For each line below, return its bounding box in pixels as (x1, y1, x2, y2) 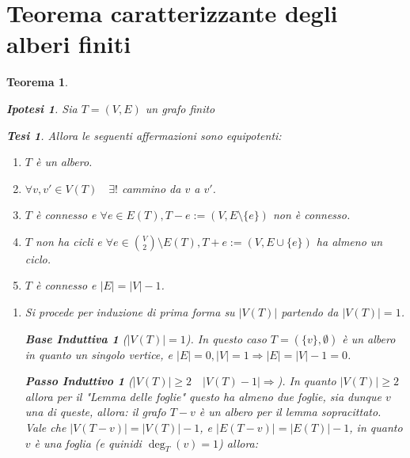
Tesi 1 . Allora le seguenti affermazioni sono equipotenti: (6, 127, 282, 143)
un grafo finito (145, 100, 215, 116)
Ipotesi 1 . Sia (6, 100, 78, 116)
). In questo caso (185, 330, 267, 346)
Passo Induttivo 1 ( (25, 373, 133, 389)
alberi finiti (6, 28, 131, 60)
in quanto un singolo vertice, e (25, 346, 173, 362)
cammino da (121, 180, 181, 196)
